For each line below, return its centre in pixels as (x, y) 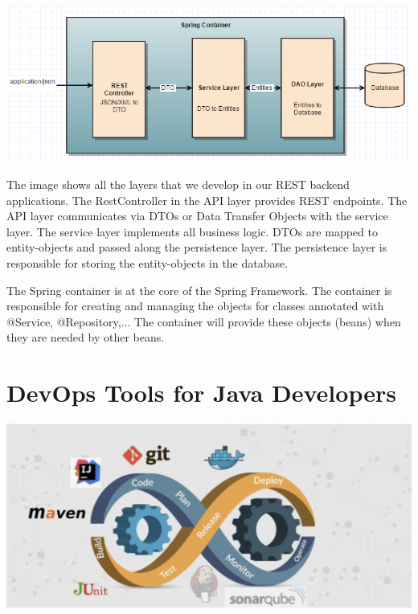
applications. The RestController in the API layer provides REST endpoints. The (207, 200)
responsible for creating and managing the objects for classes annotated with (195, 306)
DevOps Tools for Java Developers (201, 393)
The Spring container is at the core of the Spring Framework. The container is (199, 290)
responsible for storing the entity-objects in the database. (148, 262)
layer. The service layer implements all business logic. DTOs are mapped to (192, 231)
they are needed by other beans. (86, 337)
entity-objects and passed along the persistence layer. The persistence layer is (197, 247)
